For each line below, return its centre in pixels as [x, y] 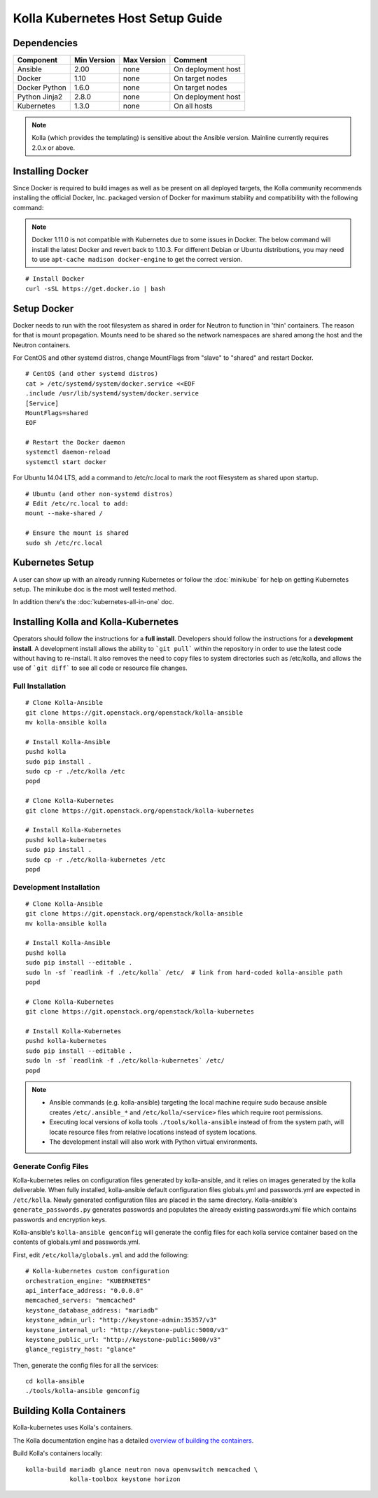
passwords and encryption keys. [60, 1219]
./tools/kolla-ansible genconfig [83, 1391]
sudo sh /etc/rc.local [64, 543]
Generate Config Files [51, 1166]
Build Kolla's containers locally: [58, 1453]
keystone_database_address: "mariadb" [92, 1310]
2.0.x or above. [54, 148]
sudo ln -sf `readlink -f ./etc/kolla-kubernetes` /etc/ [125, 1061]
